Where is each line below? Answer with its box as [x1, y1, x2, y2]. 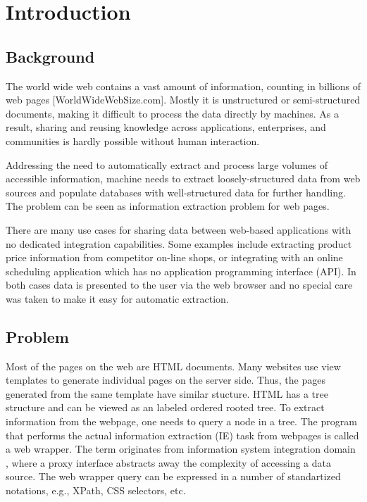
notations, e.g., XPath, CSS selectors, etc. [6, 483, 186, 498]
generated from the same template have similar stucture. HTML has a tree [6, 386, 328, 401]
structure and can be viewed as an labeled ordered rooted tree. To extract [6, 400, 325, 415]
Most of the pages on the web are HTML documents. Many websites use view [6, 358, 341, 373]
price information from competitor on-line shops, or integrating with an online [6, 250, 343, 265]
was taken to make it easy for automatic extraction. [6, 291, 229, 306]
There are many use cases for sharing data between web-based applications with [6, 222, 352, 237]
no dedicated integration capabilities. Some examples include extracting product [6, 236, 352, 251]
